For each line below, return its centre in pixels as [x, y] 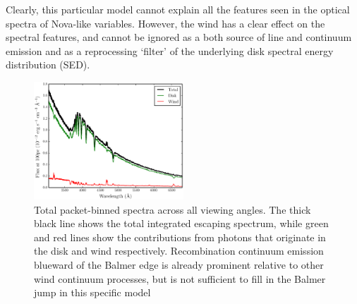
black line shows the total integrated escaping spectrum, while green [181, 223]
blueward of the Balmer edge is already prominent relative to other [179, 265]
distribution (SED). [48, 65]
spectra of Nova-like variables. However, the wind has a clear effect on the [165, 23]
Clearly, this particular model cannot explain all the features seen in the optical [178, 9]
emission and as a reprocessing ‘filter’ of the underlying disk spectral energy [170, 50]
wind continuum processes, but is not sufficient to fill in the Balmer [180, 278]
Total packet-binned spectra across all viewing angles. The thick [173, 209]
